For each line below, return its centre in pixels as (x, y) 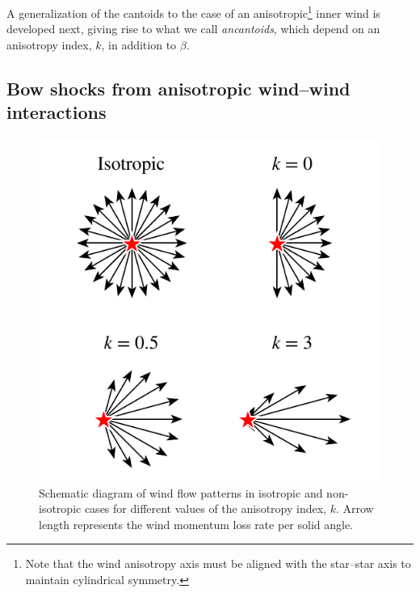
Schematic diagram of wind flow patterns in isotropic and (181, 492)
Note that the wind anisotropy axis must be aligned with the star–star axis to (218, 563)
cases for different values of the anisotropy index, (205, 508)
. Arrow (355, 508)
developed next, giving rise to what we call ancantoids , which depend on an (193, 29)
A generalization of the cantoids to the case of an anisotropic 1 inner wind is (193, 12)
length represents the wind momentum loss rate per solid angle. (196, 524)
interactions (57, 112)
